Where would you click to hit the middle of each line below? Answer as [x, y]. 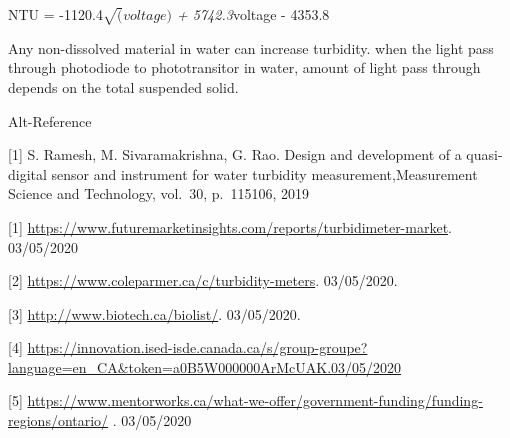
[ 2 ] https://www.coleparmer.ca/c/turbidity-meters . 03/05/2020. [203, 280]
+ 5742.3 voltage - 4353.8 [253, 14]
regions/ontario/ [58, 420]
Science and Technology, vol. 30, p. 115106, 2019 [159, 193]
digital [27, 173]
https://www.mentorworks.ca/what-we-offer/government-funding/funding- [255, 400]
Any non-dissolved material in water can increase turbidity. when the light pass [251, 47]
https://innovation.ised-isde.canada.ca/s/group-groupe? [197, 347]
